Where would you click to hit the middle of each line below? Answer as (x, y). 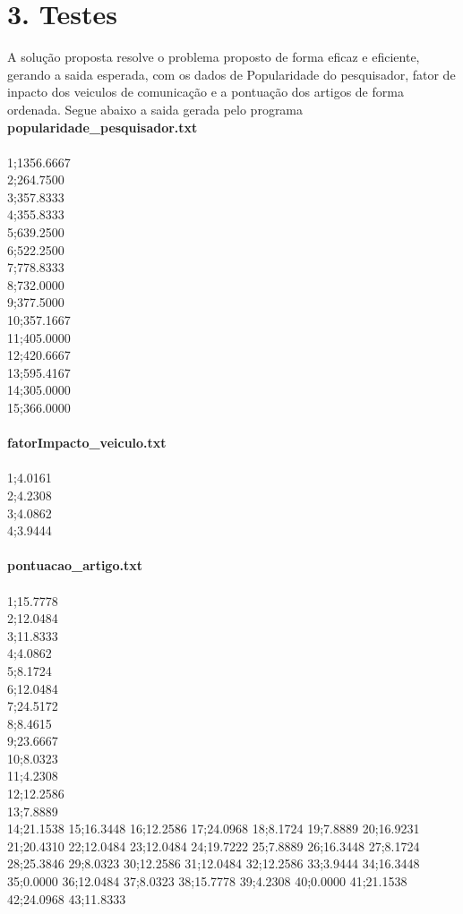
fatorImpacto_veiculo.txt (87, 443)
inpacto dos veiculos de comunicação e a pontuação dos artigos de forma (206, 92)
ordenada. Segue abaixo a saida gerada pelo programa (155, 109)
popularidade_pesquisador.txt (103, 127)
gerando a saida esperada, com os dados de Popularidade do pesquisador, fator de (231, 74)
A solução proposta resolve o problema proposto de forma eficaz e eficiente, (214, 57)
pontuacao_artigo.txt (75, 565)
